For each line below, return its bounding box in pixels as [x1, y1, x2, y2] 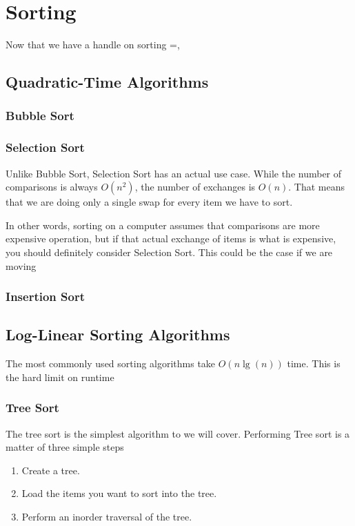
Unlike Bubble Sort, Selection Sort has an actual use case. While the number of [6, 166, 342, 180]
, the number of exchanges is [134, 179, 256, 194]
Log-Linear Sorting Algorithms [6, 324, 230, 345]
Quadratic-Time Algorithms [6, 71, 209, 92]
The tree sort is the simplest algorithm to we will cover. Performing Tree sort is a [6, 426, 350, 440]
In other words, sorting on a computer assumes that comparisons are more [6, 217, 320, 232]
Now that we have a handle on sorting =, [6, 37, 180, 52]
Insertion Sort [6, 288, 85, 305]
